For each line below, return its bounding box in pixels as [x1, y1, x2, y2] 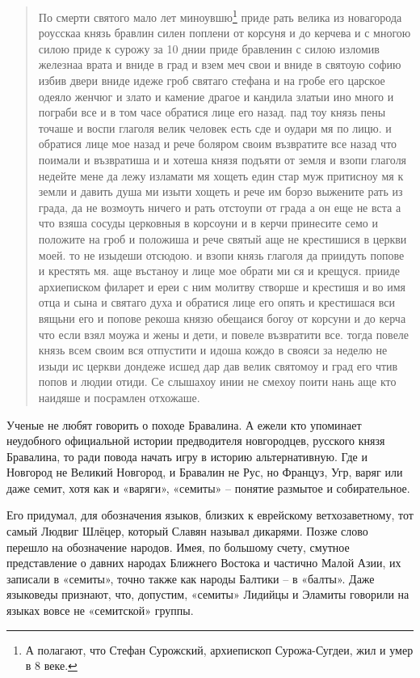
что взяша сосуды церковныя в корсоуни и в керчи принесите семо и [38, 214, 378, 231]
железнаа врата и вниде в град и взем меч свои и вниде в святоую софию [38, 56, 401, 73]
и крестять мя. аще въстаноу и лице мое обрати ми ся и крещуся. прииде [38, 262, 401, 279]
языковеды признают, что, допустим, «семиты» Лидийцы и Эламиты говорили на [6, 586, 409, 603]
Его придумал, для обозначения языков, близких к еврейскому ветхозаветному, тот [6, 506, 414, 523]
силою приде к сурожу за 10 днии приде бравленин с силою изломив [38, 40, 380, 57]
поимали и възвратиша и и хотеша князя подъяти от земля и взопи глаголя [38, 151, 407, 167]
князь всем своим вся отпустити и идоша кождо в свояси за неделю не [38, 341, 388, 358]
